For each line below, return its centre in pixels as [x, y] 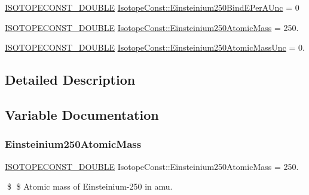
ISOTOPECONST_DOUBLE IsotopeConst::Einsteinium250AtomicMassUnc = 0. [155, 47]
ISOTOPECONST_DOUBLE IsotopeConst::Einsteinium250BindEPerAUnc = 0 [152, 7]
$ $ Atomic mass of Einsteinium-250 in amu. [90, 186]
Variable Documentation [82, 114]
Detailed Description [70, 80]
